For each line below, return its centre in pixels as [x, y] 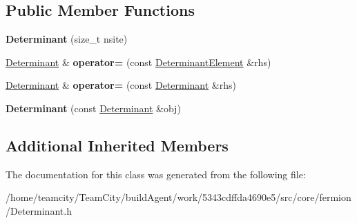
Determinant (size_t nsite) [67, 39]
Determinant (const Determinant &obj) [93, 108]
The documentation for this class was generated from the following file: [156, 174]
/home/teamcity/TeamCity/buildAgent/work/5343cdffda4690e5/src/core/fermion [178, 197]
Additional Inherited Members [117, 145]
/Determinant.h [39, 210]
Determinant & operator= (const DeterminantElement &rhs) [138, 62]
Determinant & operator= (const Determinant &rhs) [121, 85]
